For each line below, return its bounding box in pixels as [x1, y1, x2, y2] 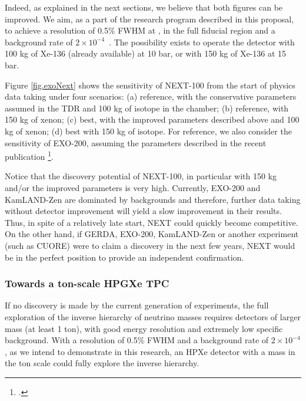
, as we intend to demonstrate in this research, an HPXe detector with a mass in [5, 345, 295, 357]
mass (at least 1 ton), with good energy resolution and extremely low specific [5, 322, 283, 334]
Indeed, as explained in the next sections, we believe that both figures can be [5, 1, 283, 13]
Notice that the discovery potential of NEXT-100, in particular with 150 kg [5, 170, 277, 182]
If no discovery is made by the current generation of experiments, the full [5, 299, 269, 311]
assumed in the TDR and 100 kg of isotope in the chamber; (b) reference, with [5, 101, 289, 114]
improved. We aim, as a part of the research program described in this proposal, [5, 12, 294, 25]
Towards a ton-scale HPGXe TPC [5, 276, 169, 291]
